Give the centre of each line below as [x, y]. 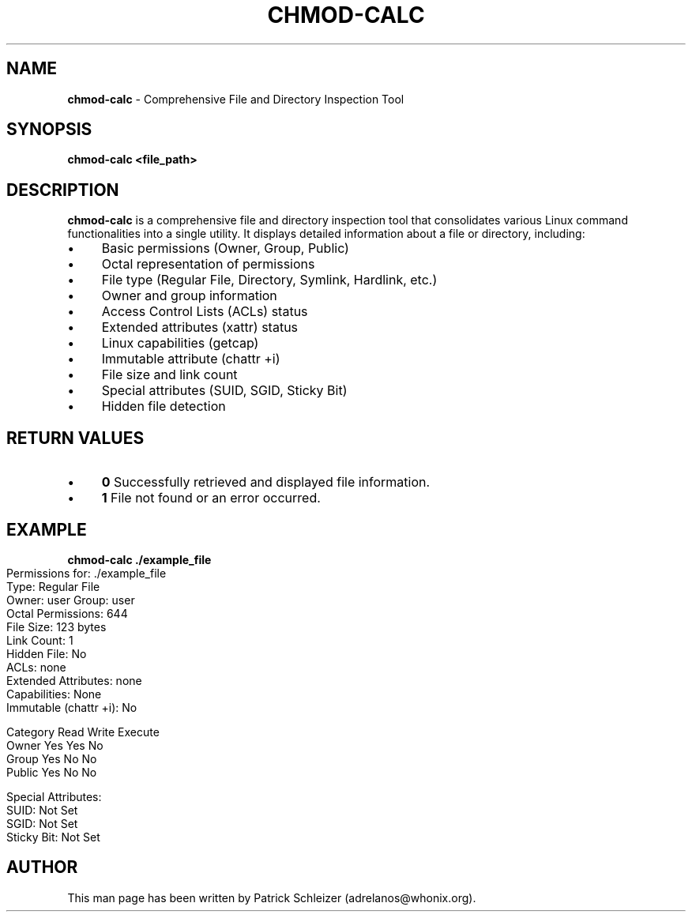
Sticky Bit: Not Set [53, 837]
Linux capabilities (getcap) [180, 343]
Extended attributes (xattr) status [200, 327]
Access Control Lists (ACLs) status [205, 312]
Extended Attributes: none [74, 680]
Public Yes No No [52, 772]
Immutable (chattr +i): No [72, 707]
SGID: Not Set [42, 823]
